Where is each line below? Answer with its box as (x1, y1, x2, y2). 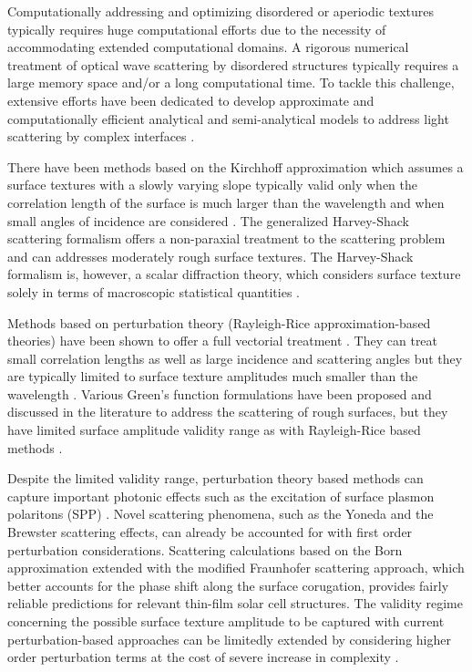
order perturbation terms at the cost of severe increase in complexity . (7, 647, 399, 667)
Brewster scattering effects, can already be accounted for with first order (7, 522, 413, 542)
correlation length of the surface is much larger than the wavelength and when (7, 192, 445, 212)
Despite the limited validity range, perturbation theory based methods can (7, 469, 424, 488)
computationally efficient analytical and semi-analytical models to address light (7, 109, 449, 128)
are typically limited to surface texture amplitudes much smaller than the (7, 367, 418, 386)
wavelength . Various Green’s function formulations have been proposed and (7, 384, 432, 403)
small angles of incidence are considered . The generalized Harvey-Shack (7, 211, 409, 230)
